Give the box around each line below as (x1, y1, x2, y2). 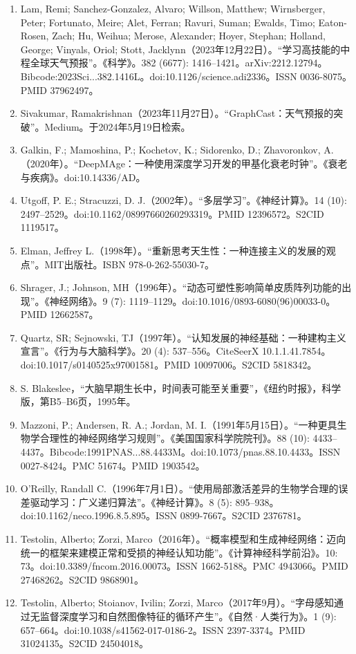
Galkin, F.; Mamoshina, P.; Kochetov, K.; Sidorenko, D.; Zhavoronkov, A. (20, 142, 334, 157)
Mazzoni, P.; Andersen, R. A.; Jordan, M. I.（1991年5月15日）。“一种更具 (20, 417, 337, 431)
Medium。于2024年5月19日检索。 (44, 119, 191, 133)
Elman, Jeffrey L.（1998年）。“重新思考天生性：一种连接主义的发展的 (20, 243, 326, 257)
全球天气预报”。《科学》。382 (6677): (30, 55, 189, 70)
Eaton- (318, 15, 347, 29)
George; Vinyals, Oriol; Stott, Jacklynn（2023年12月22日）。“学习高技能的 (20, 41, 341, 56)
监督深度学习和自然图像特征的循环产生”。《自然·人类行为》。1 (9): (39, 608, 337, 623)
